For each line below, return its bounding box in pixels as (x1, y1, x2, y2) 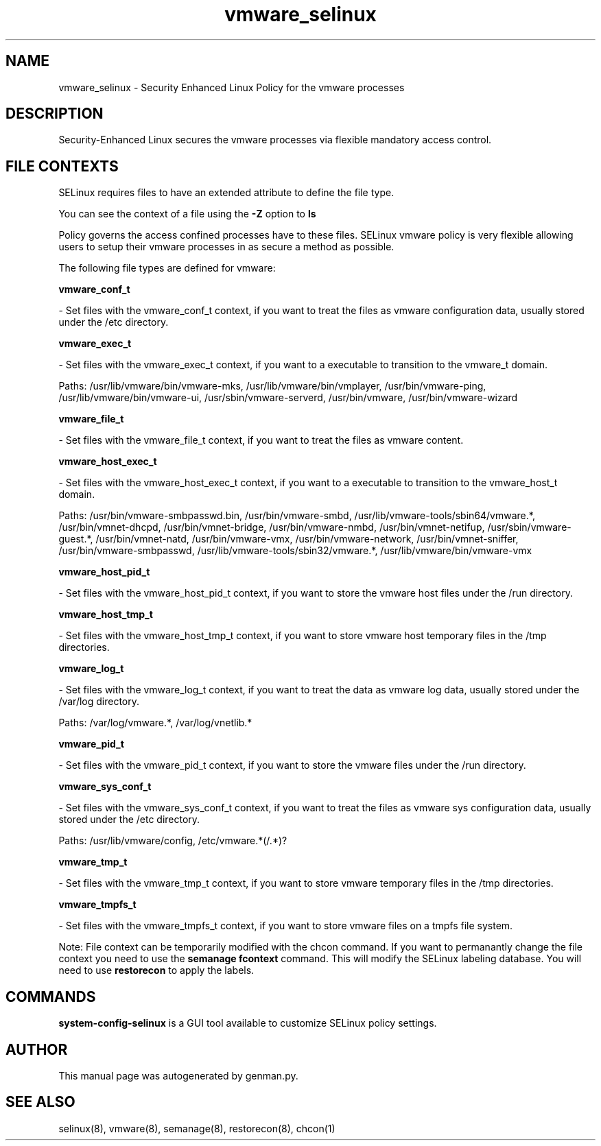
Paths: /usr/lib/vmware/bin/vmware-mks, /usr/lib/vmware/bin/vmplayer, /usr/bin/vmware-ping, (58, 380, 486, 392)
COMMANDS (5, 988, 96, 1005)
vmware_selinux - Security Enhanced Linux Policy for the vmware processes (58, 81, 405, 93)
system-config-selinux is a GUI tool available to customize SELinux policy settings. (58, 1017, 437, 1029)
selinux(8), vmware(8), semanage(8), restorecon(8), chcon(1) (58, 1122, 335, 1134)
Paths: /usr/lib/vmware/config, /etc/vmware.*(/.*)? (58, 835, 287, 847)
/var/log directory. (58, 695, 140, 708)
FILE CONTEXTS (5, 157, 119, 175)
